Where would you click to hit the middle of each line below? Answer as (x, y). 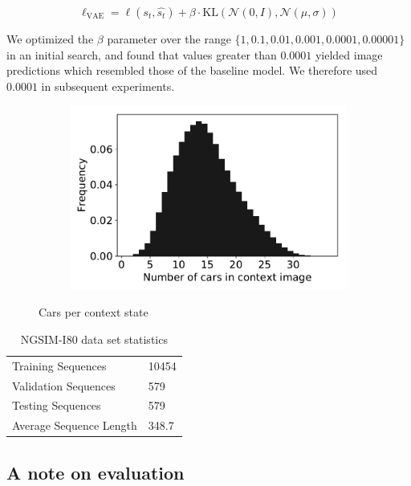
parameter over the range (169, 39)
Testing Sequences (57, 405)
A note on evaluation (96, 472)
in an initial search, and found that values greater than (142, 54)
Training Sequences (59, 365)
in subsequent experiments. (108, 86)
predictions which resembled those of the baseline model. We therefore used (192, 70)
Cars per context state (94, 312)
